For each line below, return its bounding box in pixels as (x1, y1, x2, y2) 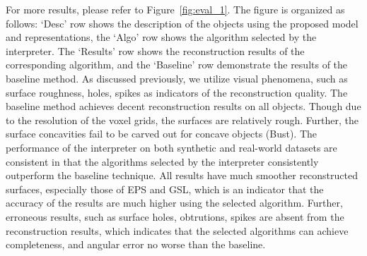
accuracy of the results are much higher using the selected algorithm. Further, (6, 195, 343, 210)
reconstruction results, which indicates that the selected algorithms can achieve (6, 223, 349, 238)
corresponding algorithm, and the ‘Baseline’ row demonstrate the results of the (6, 57, 348, 72)
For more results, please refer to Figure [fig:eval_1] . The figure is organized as (6, 2, 345, 16)
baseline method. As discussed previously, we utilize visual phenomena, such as (6, 71, 348, 85)
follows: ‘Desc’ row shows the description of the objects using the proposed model (6, 16, 359, 30)
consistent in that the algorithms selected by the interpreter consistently (6, 154, 319, 169)
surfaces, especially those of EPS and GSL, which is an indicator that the (6, 181, 324, 196)
